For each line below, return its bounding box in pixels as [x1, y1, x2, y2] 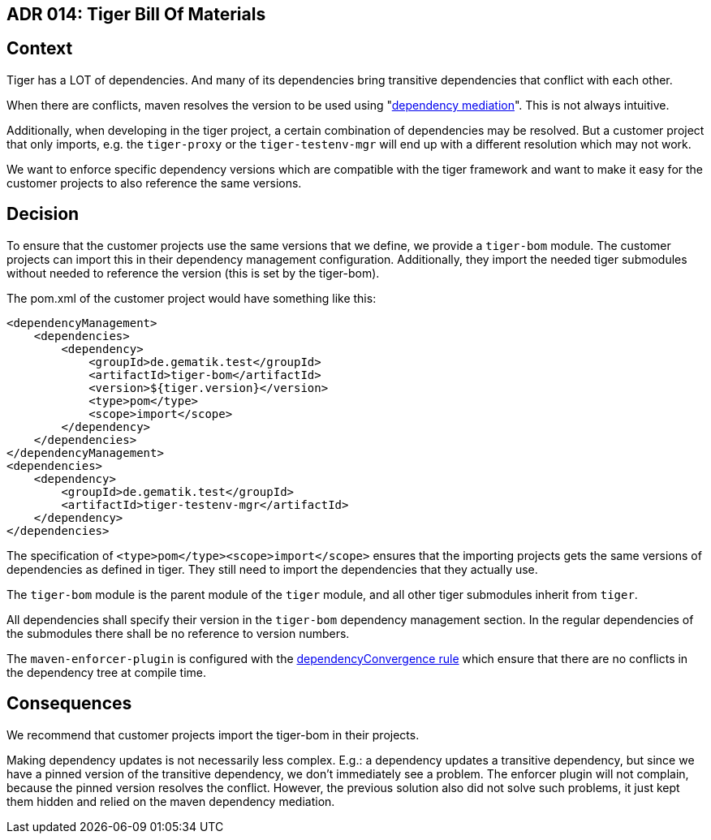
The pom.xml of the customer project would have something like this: [6, 291, 377, 305]
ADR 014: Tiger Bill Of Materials [6, 4, 266, 24]
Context [6, 38, 73, 59]
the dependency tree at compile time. [6, 665, 207, 679]
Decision [6, 204, 80, 225]
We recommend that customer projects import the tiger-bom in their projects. [6, 727, 420, 742]
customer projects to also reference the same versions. [6, 175, 302, 190]
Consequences [6, 693, 132, 714]
